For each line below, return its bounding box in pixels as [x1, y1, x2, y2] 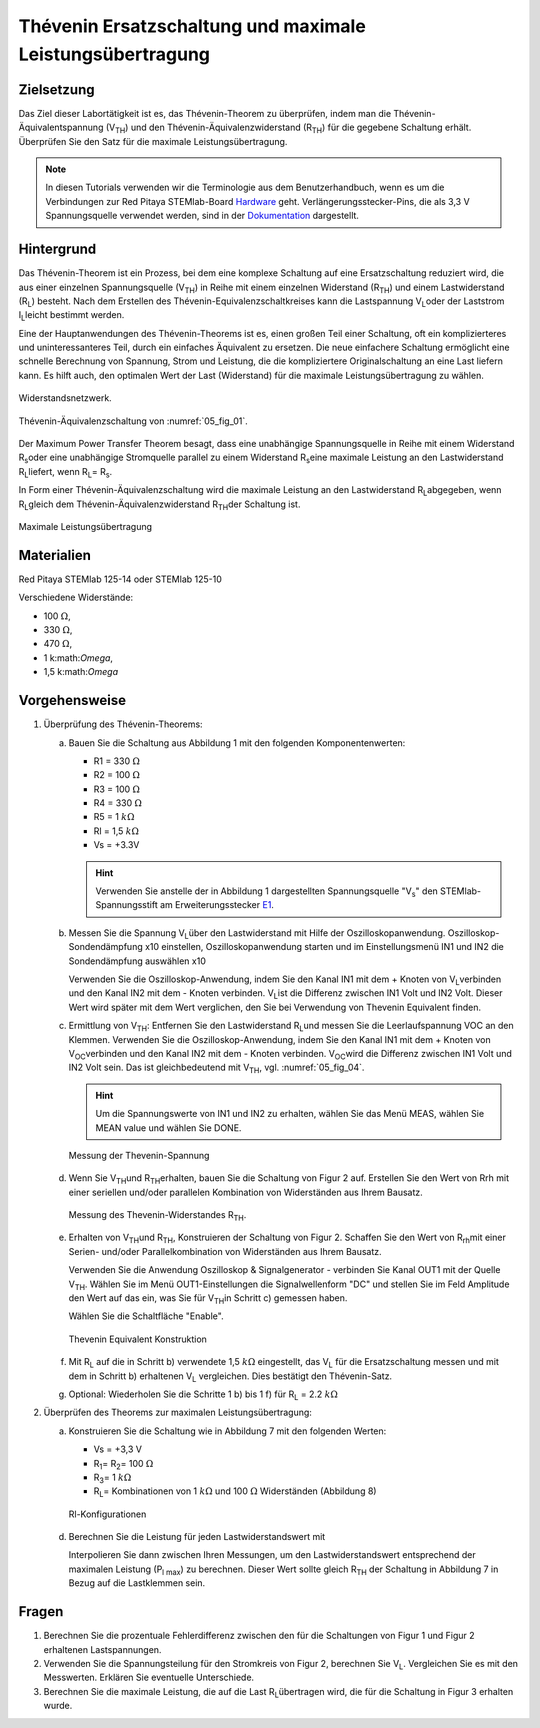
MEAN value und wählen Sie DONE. [95, 1121, 242, 1134]
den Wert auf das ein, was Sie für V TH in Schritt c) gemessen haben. [68, 1292, 348, 1306]
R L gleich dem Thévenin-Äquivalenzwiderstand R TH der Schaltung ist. [18, 498, 301, 512]
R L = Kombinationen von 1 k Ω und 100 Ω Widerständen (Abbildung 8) [93, 1485, 377, 1500]
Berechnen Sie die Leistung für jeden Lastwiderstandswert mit [68, 1531, 326, 1543]
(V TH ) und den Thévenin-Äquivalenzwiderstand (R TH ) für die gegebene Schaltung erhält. [105, 121, 472, 136]
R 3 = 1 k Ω [93, 1471, 132, 1485]
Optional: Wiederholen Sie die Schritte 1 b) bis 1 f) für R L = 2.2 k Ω [68, 1388, 339, 1402]
